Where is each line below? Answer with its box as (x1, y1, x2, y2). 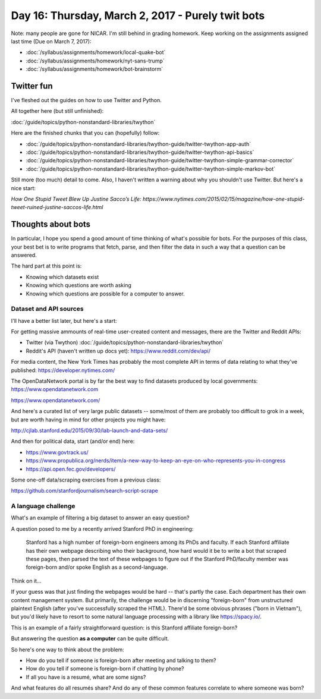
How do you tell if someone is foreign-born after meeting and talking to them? (26, 657, 216, 664)
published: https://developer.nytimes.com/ (11, 366, 115, 374)
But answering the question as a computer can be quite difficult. (11, 635, 169, 642)
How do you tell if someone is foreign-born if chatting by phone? (26, 665, 184, 672)
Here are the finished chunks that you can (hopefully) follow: (11, 130, 160, 137)
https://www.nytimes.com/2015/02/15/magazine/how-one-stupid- (143, 195, 305, 202)
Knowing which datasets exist (26, 273, 99, 281)
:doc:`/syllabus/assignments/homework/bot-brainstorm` (26, 65, 163, 73)
